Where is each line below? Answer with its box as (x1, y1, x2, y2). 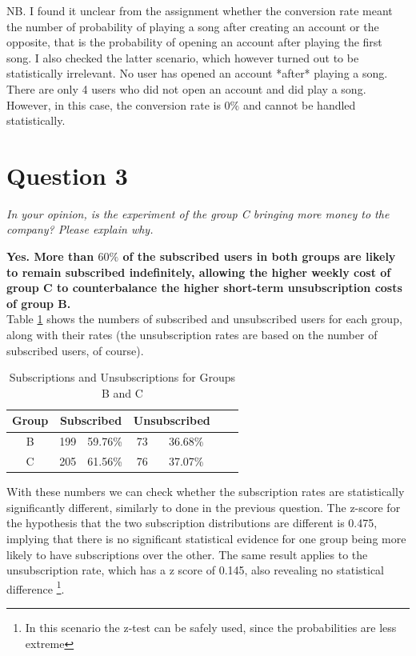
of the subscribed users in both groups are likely (122, 248, 396, 265)
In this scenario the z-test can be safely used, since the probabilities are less (25, 619, 397, 635)
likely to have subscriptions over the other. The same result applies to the (6, 546, 368, 562)
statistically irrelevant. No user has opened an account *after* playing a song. (6, 65, 388, 82)
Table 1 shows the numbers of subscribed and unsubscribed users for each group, (6, 310, 402, 327)
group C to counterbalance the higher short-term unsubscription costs (6, 279, 402, 296)
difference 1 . (6, 578, 65, 597)
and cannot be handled (242, 96, 356, 113)
